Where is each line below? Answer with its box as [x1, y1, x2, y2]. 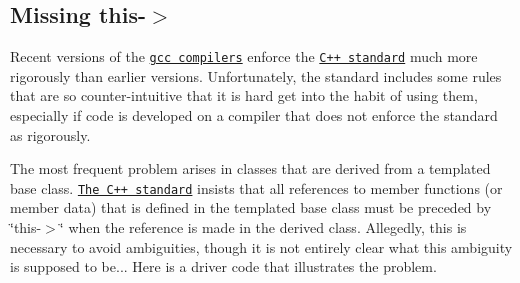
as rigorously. [10, 124, 91, 145]
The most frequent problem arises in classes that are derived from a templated [10, 158, 491, 179]
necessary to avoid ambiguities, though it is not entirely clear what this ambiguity [10, 236, 513, 257]
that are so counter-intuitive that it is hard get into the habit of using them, [10, 85, 478, 106]
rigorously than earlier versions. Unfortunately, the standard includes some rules [10, 65, 502, 86]
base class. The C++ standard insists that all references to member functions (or [10, 177, 503, 198]
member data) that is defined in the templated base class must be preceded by [10, 197, 492, 218]
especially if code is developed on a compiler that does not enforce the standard [10, 105, 498, 126]
